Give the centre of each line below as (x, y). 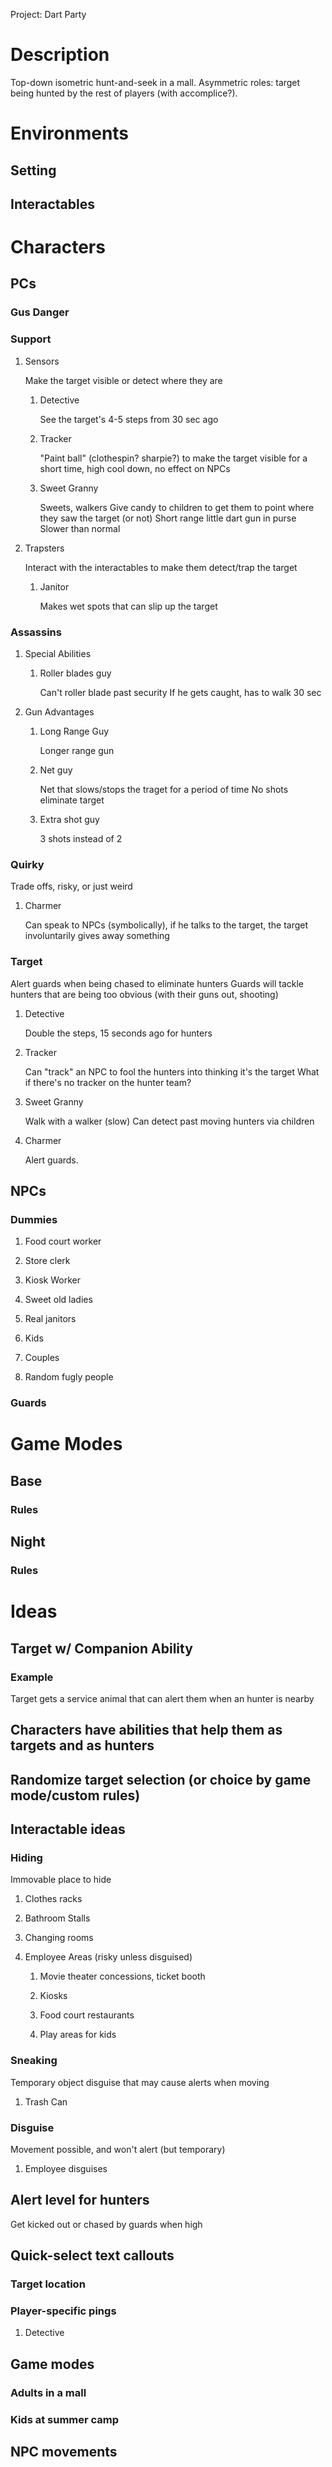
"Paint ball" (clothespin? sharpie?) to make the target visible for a (173, 458)
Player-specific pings (63, 2311)
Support (31, 339)
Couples (42, 1358)
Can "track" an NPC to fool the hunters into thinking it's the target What (172, 1071)
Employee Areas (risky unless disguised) (108, 1957)
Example (32, 1677)
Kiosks (53, 1996)
